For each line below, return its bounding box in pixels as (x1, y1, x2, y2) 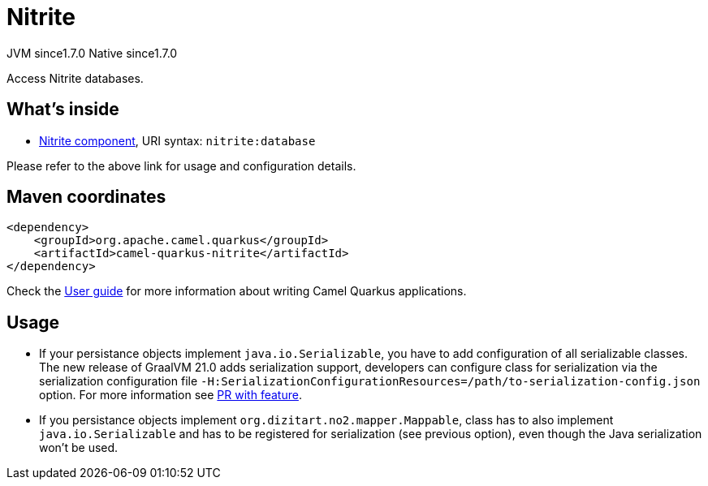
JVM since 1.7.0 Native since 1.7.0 (6, 45, 178, 60)
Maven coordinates (6, 187, 166, 208)
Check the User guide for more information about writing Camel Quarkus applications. (6, 284, 467, 299)
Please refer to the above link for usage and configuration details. (6, 158, 356, 173)
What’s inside (6, 99, 119, 120)
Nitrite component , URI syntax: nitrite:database (39, 133, 316, 148)
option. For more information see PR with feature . (39, 388, 302, 402)
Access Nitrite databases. (6, 71, 144, 85)
